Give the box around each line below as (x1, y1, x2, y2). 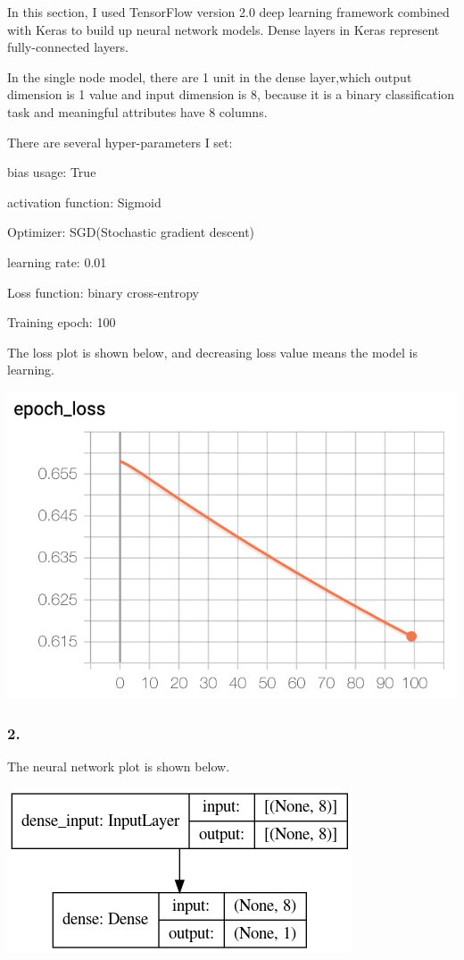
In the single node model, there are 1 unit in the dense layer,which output (7, 67, 412, 86)
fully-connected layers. (7, 38, 128, 56)
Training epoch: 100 (7, 313, 116, 332)
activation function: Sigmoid (7, 192, 162, 211)
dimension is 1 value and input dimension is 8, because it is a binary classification (7, 85, 455, 104)
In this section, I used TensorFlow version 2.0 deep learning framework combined (7, 3, 450, 21)
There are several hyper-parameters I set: (7, 132, 233, 151)
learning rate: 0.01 (7, 252, 107, 271)
